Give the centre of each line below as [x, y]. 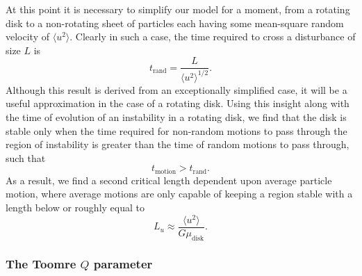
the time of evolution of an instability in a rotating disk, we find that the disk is [176, 116]
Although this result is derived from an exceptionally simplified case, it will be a [176, 89]
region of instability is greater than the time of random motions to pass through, [178, 144]
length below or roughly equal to [75, 207]
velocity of [27, 36]
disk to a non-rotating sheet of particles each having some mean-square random [175, 23]
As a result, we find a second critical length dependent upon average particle [169, 180]
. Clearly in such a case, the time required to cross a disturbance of [213, 36]
